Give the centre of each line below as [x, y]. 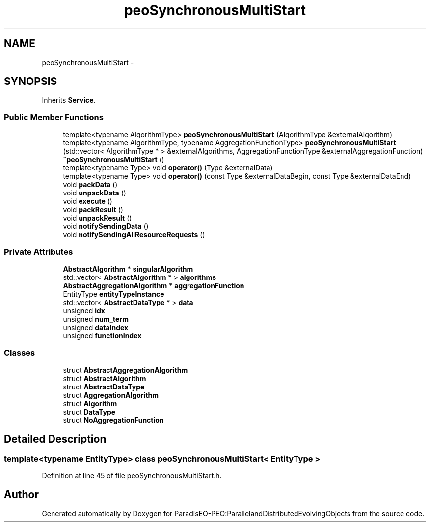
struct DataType [89, 412]
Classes [20, 353]
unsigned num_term [96, 319]
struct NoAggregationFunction [113, 420]
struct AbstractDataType [104, 387]
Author [21, 495]
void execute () [88, 201]
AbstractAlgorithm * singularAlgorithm [128, 269]
